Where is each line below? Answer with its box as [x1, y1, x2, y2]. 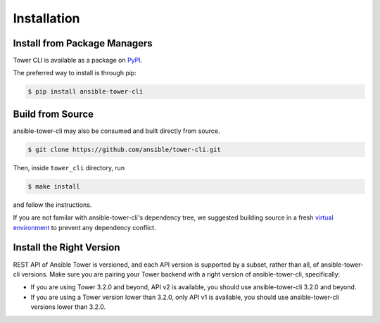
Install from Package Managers [13, 37, 153, 49]
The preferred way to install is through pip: [13, 69, 137, 77]
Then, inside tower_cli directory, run [13, 163, 125, 172]
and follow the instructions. [13, 201, 92, 209]
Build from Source [13, 108, 94, 120]
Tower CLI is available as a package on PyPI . [13, 56, 143, 65]
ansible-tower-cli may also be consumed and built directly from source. [13, 127, 221, 135]
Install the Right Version [13, 241, 120, 253]
